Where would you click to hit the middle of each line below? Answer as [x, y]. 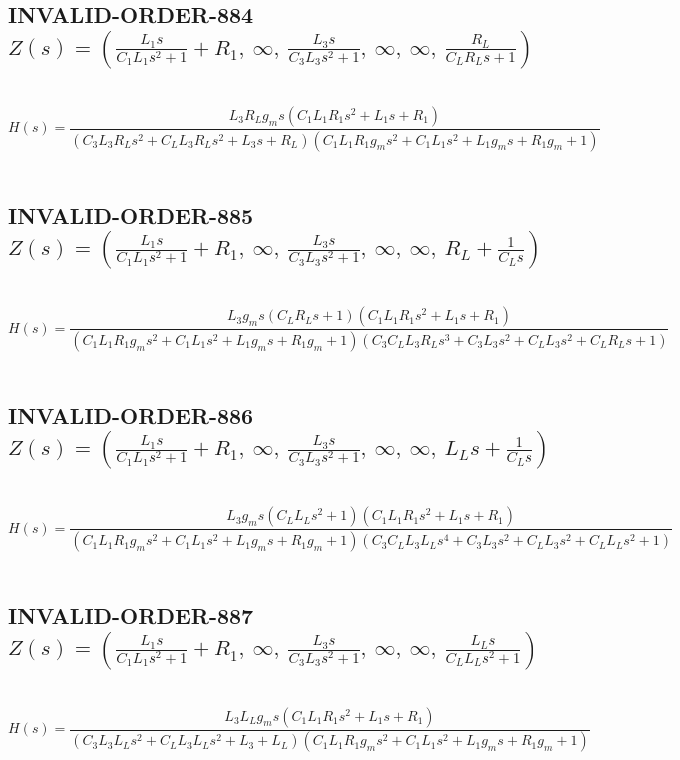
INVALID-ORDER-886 [131, 414]
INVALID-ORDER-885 [131, 214]
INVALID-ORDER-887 [131, 615]
